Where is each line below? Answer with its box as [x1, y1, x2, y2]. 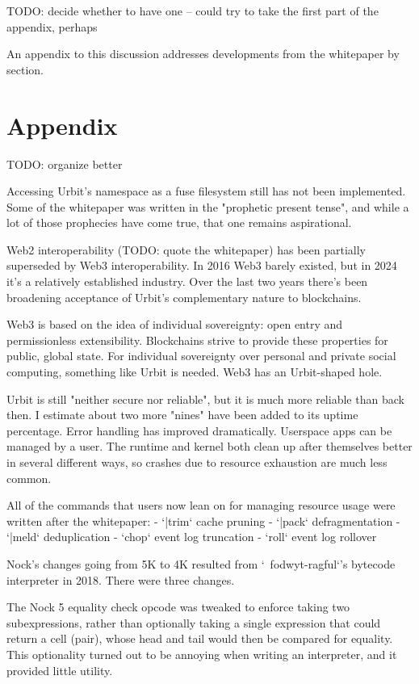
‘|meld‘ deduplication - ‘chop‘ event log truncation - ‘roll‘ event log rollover [6, 528, 377, 545]
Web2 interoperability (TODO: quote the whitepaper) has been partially [6, 241, 366, 258]
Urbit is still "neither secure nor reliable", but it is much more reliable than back [6, 390, 404, 407]
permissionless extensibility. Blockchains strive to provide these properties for [6, 331, 388, 348]
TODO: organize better [6, 155, 123, 172]
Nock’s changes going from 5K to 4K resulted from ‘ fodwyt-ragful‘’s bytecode [6, 555, 396, 572]
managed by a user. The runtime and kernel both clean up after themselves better [6, 438, 413, 455]
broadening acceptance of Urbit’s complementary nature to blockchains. [6, 288, 362, 305]
